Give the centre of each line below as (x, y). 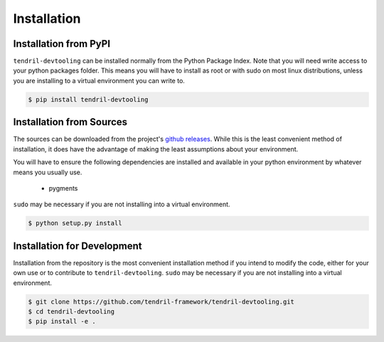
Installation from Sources (70, 122)
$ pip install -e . (62, 321)
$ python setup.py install (75, 223)
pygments (63, 188)
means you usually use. (48, 172)
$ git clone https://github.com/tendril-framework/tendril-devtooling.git (161, 301)
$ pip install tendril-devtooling (88, 99)
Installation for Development (78, 246)
